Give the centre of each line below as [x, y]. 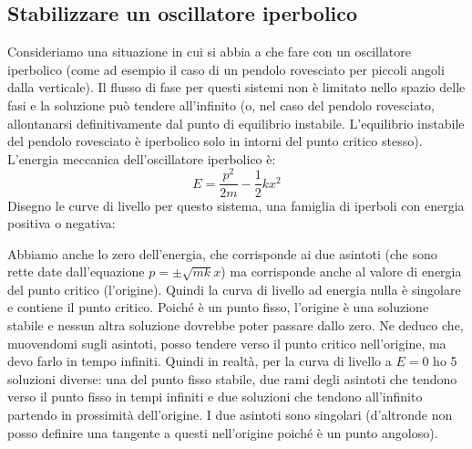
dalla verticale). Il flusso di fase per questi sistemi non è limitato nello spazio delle [236, 87]
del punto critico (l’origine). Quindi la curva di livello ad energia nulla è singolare [234, 289]
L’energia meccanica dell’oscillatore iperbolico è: [142, 158]
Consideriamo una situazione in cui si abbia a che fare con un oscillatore [209, 52]
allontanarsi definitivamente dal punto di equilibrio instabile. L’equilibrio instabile [236, 123]
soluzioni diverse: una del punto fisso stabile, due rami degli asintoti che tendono [232, 378]
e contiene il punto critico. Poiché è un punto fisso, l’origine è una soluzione [218, 307]
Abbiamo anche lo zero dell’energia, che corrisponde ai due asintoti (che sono [222, 253]
